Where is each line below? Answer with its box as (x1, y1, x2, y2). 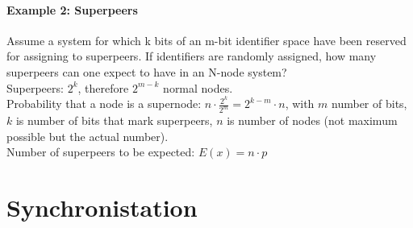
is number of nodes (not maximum (227, 112, 398, 129)
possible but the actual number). (6, 127, 169, 144)
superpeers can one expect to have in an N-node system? (6, 63, 287, 80)
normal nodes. (163, 79, 233, 96)
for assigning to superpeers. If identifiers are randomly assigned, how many (6, 48, 377, 64)
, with (285, 95, 315, 112)
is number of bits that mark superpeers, (15, 112, 213, 129)
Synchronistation (6, 191, 198, 224)
